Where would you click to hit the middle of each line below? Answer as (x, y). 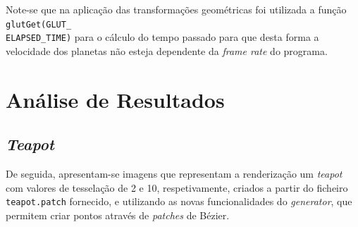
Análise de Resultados (115, 99)
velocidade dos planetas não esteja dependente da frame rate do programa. (167, 50)
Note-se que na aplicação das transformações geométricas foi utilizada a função (176, 9)
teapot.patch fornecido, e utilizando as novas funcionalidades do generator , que (179, 201)
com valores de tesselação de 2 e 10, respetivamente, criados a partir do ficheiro (177, 187)
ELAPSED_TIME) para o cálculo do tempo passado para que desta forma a (162, 37)
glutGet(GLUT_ (39, 24)
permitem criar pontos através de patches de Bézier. (118, 215)
